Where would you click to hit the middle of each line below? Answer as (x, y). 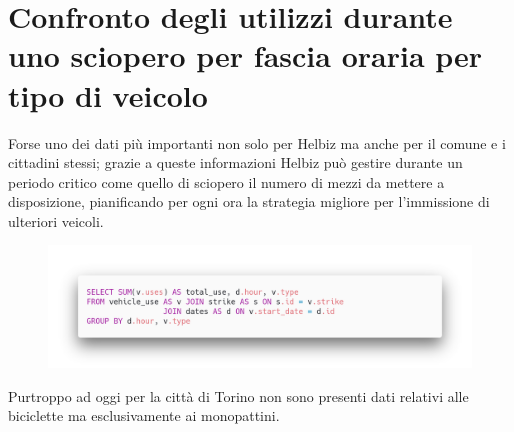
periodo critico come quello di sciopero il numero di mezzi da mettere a (226, 181)
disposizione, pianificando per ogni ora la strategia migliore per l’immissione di (249, 201)
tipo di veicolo (108, 94)
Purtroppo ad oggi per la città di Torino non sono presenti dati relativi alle (238, 395)
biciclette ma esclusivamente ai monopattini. (144, 415)
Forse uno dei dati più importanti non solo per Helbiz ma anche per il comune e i (257, 142)
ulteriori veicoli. (56, 220)
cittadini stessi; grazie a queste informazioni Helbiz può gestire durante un (235, 162)
